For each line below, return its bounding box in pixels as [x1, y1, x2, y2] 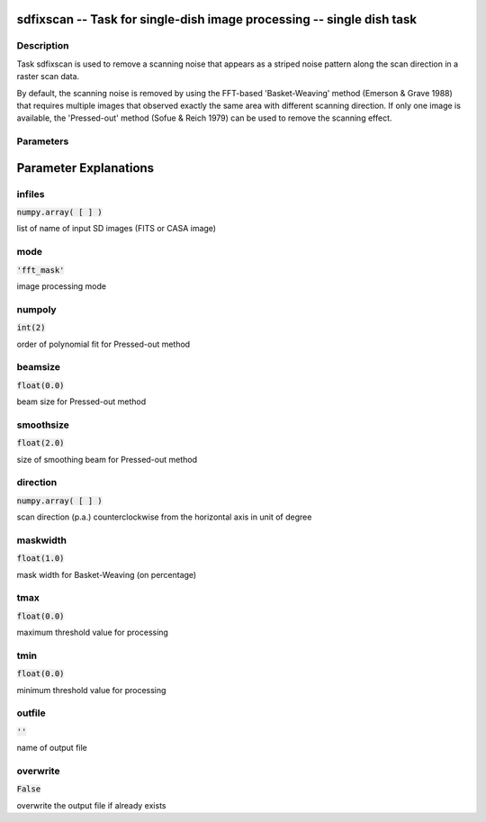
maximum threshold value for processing [16, 627, 168, 638]
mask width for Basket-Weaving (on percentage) [16, 569, 197, 580]
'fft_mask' [16, 265, 65, 275]
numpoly [16, 303, 58, 315]
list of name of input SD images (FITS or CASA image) [16, 223, 216, 234]
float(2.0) [16, 438, 65, 448]
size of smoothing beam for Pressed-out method [16, 454, 198, 465]
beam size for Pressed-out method [16, 396, 147, 407]
